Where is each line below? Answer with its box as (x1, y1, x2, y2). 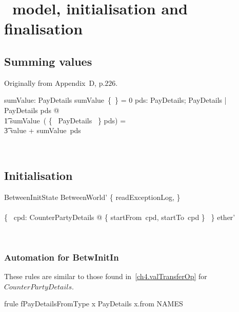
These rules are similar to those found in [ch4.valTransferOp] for (4, 271, 207, 282)
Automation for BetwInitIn (4, 250, 119, 263)
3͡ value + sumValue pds (4, 125, 81, 136)
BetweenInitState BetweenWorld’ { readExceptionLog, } (4, 191, 181, 202)
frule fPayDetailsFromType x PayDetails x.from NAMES (4, 298, 183, 309)
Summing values (4, 53, 92, 69)
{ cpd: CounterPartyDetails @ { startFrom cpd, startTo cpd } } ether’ (4, 211, 235, 222)
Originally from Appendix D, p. (4, 77, 105, 88)
